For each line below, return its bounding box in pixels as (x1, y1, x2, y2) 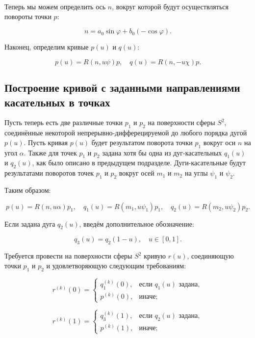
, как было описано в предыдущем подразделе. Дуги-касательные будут (32, 157, 246, 168)
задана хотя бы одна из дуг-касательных (102, 147, 222, 157)
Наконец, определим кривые (4, 42, 89, 52)
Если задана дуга (4, 218, 55, 229)
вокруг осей (119, 168, 154, 178)
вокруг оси (203, 137, 236, 147)
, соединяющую (187, 251, 234, 261)
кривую (144, 251, 166, 261)
